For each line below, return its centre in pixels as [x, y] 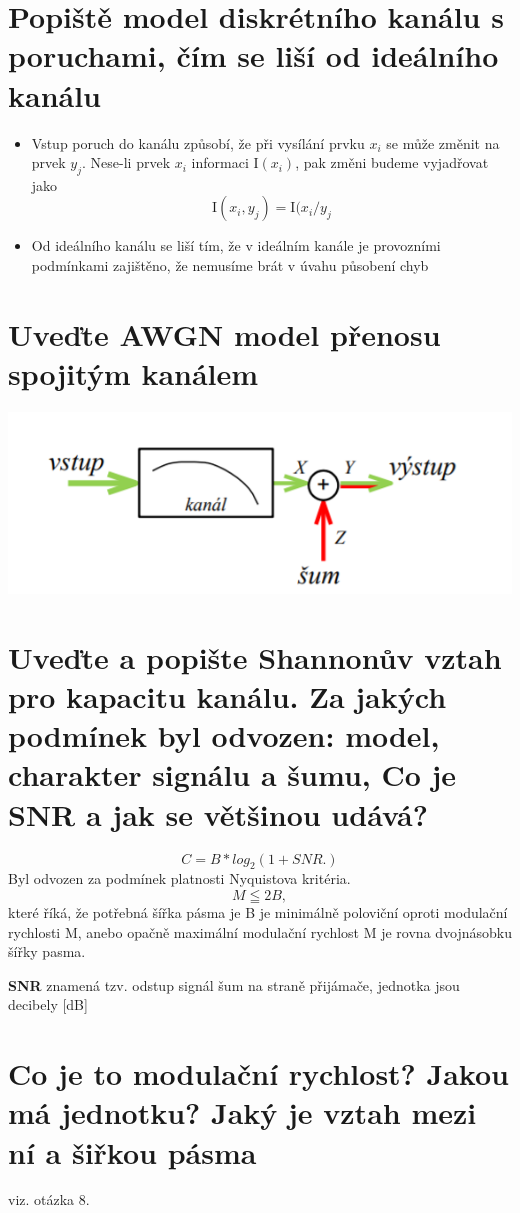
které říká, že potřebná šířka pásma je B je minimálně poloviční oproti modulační [258, 911]
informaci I [225, 162]
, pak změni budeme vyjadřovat [392, 162]
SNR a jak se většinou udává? [218, 813]
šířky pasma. [47, 951]
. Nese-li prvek [126, 162]
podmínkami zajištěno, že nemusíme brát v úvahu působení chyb [230, 265]
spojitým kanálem [133, 373]
